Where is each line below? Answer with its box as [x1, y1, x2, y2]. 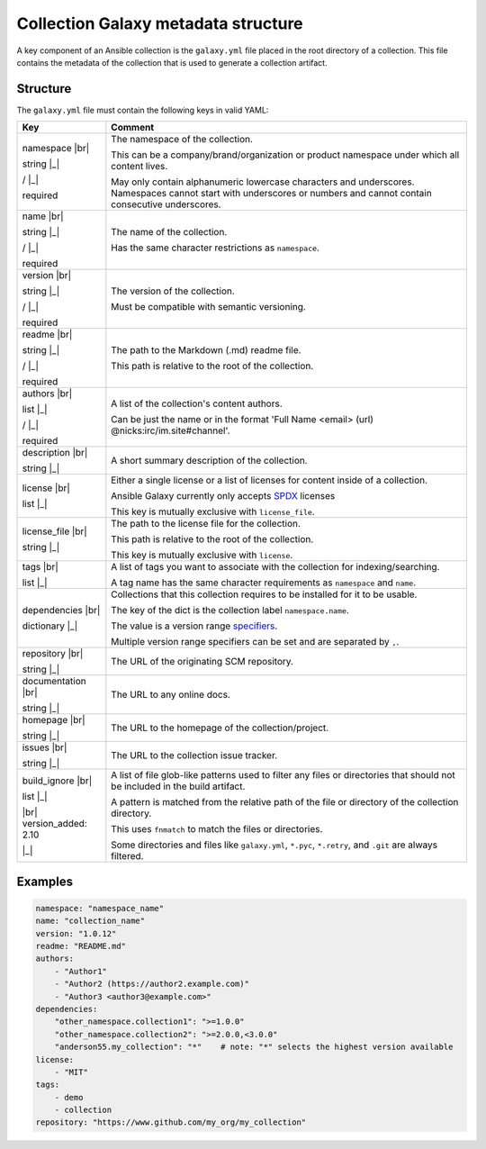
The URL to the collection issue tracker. [111, 749, 278, 762]
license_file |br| [22, 525, 87, 538]
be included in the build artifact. [111, 780, 246, 792]
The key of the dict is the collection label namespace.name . [111, 604, 350, 617]
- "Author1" [54, 966, 108, 976]
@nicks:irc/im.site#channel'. [111, 424, 230, 437]
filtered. [111, 850, 144, 863]
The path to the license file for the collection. [111, 518, 301, 530]
